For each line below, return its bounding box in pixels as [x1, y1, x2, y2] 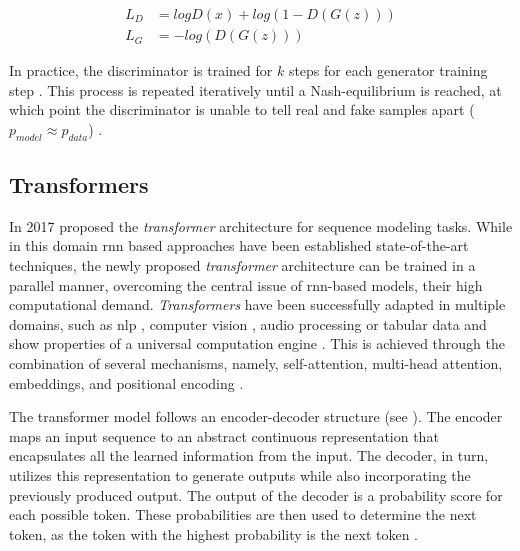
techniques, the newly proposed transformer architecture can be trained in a [9, 255, 476, 276]
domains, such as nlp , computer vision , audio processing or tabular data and [9, 313, 487, 334]
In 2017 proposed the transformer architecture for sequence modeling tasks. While [9, 215, 513, 236]
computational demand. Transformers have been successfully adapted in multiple [9, 294, 506, 315]
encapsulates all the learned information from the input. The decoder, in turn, [9, 445, 489, 466]
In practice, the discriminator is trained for [9, 60, 273, 81]
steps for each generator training [288, 60, 488, 81]
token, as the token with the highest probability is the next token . [9, 523, 419, 544]
